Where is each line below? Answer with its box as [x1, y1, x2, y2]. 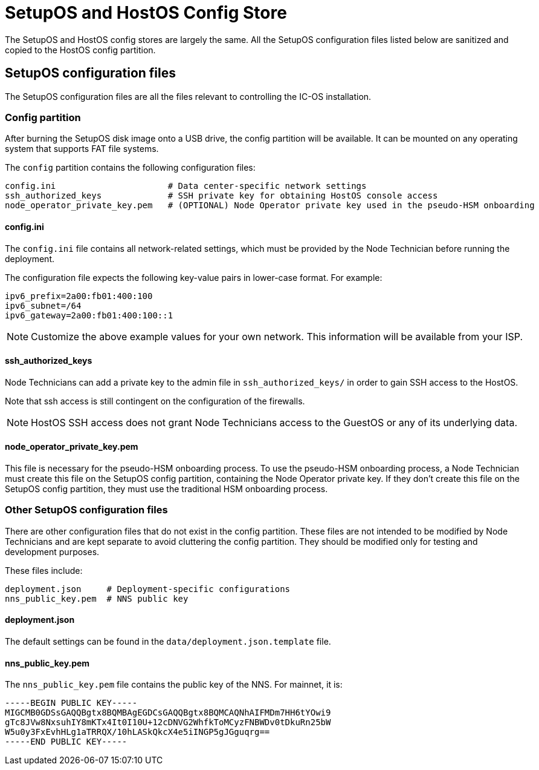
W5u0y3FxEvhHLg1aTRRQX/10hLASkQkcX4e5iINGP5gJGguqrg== [5, 727, 270, 737]
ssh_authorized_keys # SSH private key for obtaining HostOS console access [5, 191, 438, 201]
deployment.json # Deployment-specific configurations [5, 584, 291, 594]
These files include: [5, 565, 83, 576]
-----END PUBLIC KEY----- [5, 737, 127, 747]
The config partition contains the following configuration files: [5, 162, 256, 173]
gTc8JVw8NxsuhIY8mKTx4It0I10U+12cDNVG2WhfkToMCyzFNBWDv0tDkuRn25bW [5, 717, 331, 728]
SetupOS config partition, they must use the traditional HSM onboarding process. [5, 484, 328, 494]
